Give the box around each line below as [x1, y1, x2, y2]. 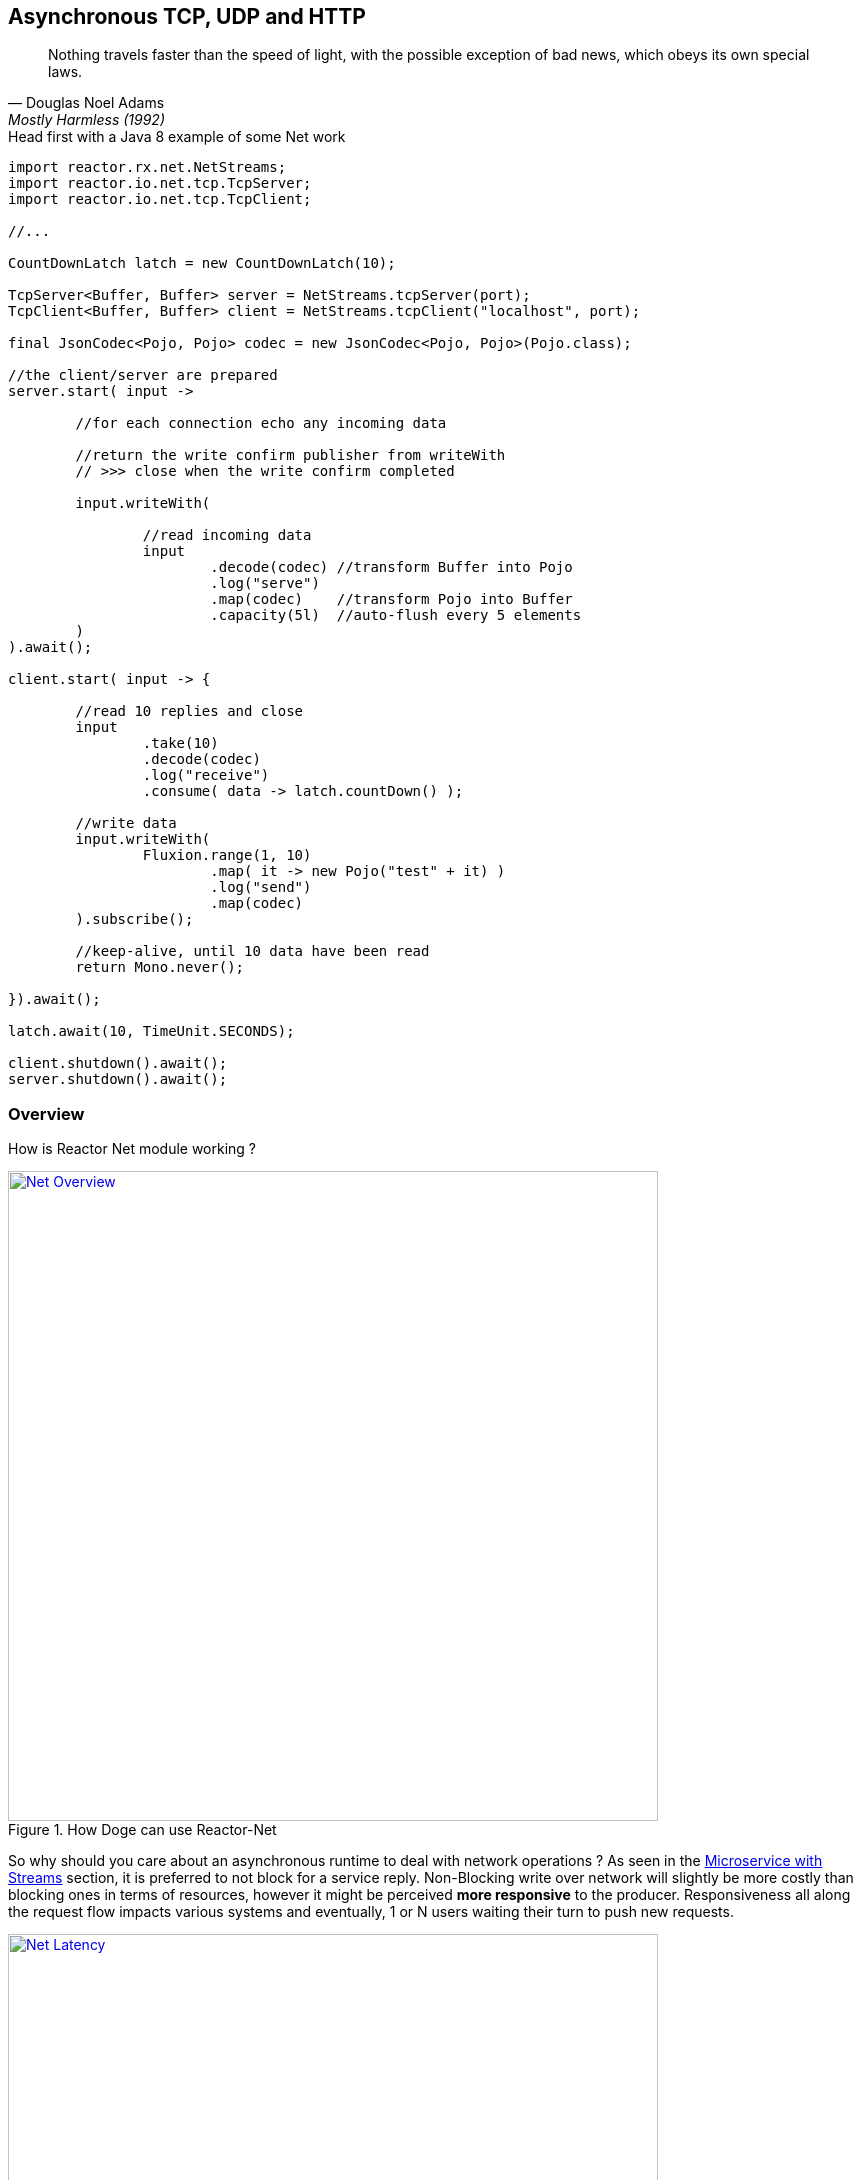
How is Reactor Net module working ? [8, 1140, 257, 1158]
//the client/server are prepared [8, 367, 278, 384]
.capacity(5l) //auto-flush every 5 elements [210, 607, 582, 624]
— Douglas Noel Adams [8, 94, 165, 112]
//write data [75, 815, 177, 832]
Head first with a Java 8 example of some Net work [8, 128, 346, 146]
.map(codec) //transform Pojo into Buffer [210, 591, 573, 608]
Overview [8, 1103, 85, 1124]
